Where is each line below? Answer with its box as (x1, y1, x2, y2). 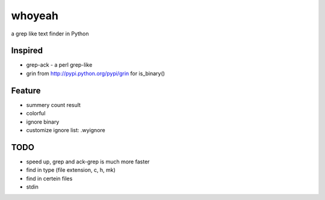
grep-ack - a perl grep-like (26, 61, 93, 68)
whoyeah (11, 9, 58, 22)
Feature (11, 85, 41, 95)
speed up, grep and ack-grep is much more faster (26, 158, 150, 165)
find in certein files (26, 175, 73, 182)
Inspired (11, 46, 43, 56)
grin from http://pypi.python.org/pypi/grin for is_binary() (26, 70, 166, 77)
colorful (26, 110, 46, 117)
